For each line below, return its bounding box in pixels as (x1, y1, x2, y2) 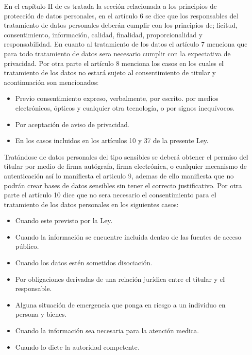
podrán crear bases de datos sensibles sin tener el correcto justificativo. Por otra (4, 180, 242, 190)
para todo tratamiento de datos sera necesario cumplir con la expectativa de (4, 48, 231, 58)
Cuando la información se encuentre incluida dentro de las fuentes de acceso (15, 231, 241, 242)
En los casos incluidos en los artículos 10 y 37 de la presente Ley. (15, 135, 209, 145)
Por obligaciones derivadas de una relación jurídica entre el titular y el (15, 274, 225, 284)
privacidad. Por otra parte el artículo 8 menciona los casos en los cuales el (4, 58, 224, 68)
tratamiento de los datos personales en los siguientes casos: (4, 199, 179, 209)
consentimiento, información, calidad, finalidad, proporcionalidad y (4, 29, 203, 39)
